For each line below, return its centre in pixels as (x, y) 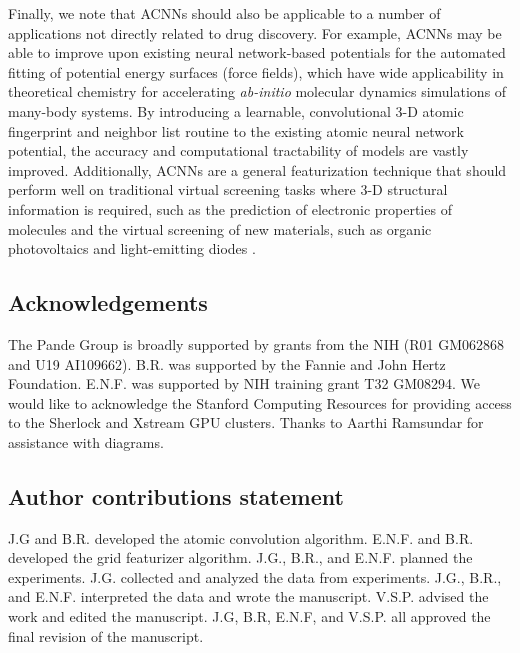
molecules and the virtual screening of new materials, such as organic (220, 228)
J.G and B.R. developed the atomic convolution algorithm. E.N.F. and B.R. (241, 537)
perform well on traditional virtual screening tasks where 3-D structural (228, 189)
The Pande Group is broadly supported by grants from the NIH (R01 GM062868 (256, 343)
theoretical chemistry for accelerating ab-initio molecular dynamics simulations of (257, 91)
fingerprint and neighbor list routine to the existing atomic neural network (236, 130)
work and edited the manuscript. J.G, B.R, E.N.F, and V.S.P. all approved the (249, 616)
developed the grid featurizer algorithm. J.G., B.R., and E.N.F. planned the (240, 557)
